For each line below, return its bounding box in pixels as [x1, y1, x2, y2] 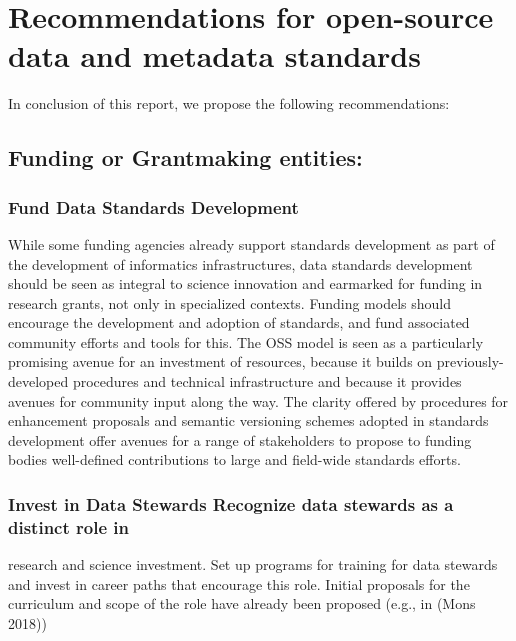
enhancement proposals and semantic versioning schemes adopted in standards [8, 410, 489, 431]
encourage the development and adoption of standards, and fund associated [8, 312, 470, 333]
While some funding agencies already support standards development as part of [8, 233, 495, 254]
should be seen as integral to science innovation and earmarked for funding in [8, 273, 483, 294]
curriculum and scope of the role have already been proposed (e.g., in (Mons [8, 593, 476, 614]
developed [8, 371, 69, 392]
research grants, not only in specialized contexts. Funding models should [8, 292, 451, 313]
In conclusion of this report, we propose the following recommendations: [8, 93, 450, 114]
